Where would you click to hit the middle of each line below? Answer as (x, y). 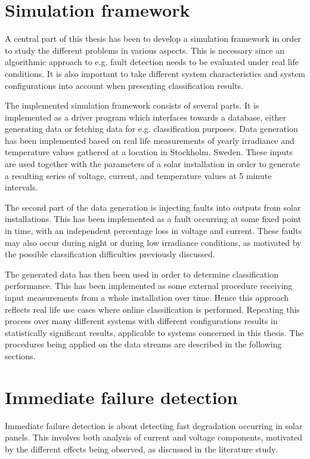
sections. (20, 355)
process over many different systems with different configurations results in (141, 321)
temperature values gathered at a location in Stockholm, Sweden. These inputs (149, 152)
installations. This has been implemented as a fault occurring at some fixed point (153, 219)
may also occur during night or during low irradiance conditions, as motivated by (153, 242)
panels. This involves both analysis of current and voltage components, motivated (154, 437)
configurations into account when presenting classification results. (124, 85)
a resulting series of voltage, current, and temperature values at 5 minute (138, 175)
